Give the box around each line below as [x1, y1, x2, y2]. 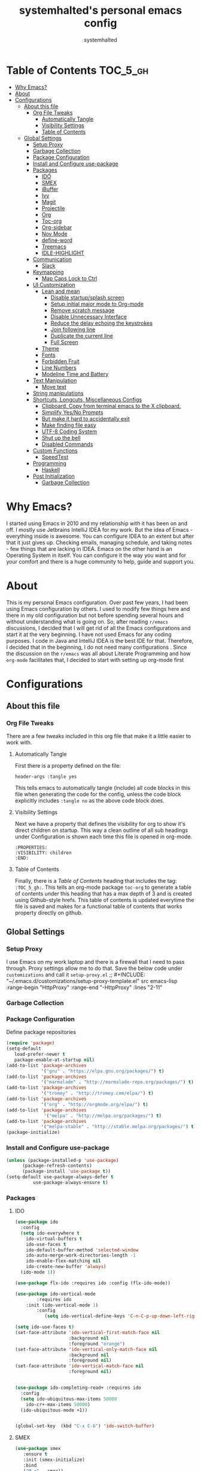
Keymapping [32, 268, 64, 275]
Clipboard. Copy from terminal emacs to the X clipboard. [41, 402, 181, 409]
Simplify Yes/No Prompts [41, 409, 103, 416]
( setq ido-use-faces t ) [14, 1324, 75, 1330]
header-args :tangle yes [14, 774, 77, 780]
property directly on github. [14, 909, 83, 916]
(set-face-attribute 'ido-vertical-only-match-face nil [14, 1346, 157, 1352]
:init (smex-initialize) [23, 1457, 85, 1463]
